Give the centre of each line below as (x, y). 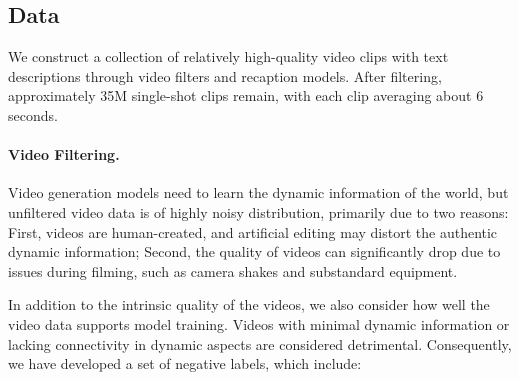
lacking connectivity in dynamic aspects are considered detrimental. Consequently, (260, 343)
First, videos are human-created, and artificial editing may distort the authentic (253, 231)
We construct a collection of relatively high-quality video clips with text (228, 56)
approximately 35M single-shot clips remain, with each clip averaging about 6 (246, 95)
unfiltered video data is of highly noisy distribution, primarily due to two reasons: (258, 211)
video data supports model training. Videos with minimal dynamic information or (259, 323)
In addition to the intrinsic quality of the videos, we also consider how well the (249, 304)
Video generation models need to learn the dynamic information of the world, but (258, 192)
